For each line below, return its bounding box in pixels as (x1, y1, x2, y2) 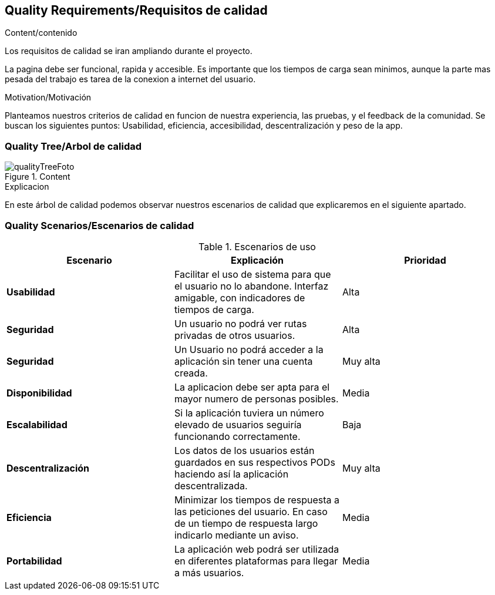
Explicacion (5, 181, 49, 192)
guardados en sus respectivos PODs (174, 456, 335, 468)
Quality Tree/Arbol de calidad (5, 140, 142, 152)
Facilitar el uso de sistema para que (174, 268, 331, 280)
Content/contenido (5, 28, 78, 38)
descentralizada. (174, 479, 248, 492)
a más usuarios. (174, 566, 244, 579)
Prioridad (404, 254, 446, 266)
